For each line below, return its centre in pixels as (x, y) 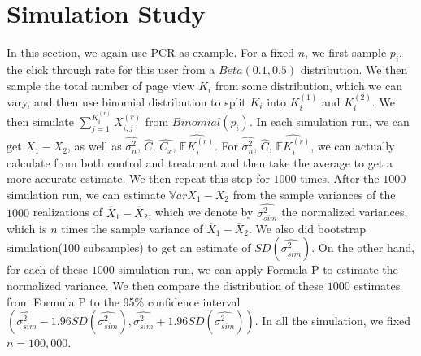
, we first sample (346, 52)
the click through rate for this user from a (111, 69)
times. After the (340, 178)
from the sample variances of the (314, 194)
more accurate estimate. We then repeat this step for (138, 178)
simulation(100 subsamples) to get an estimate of (129, 247)
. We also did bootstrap (307, 228)
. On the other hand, (363, 247)
